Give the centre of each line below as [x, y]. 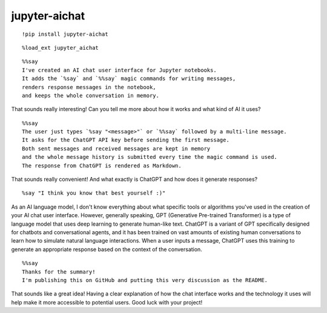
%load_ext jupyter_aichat [61, 48]
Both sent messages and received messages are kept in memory [116, 148]
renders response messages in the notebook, [89, 87]
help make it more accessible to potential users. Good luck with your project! [107, 302]
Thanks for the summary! [59, 272]
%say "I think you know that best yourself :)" [94, 193]
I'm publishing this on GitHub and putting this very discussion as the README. [145, 280]
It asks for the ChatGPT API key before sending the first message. [126, 140]
